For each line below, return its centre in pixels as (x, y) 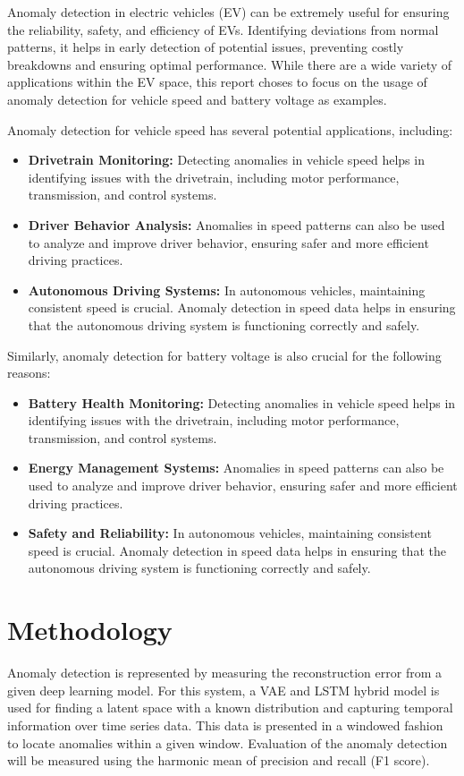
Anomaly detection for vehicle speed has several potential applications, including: (230, 129)
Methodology (90, 630)
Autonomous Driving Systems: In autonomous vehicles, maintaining (227, 290)
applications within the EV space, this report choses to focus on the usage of (217, 82)
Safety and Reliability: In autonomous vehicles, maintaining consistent (230, 533)
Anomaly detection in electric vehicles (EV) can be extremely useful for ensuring (228, 12)
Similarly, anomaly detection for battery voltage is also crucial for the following (224, 355)
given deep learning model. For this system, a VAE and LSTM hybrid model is (224, 690)
